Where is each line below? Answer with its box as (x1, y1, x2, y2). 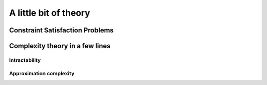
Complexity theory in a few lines (9, 42, 111, 50)
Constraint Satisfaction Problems (9, 26, 114, 34)
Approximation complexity (9, 70, 75, 77)
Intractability (9, 57, 41, 63)
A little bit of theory (9, 7, 90, 18)
